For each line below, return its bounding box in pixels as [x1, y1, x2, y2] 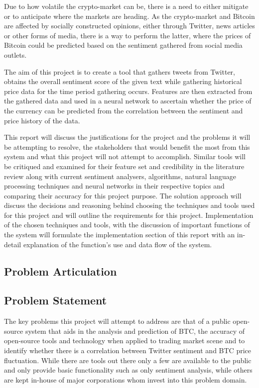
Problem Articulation [4, 263, 117, 279]
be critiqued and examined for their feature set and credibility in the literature [4, 161, 245, 171]
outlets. [4, 49, 27, 60]
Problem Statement [4, 292, 107, 308]
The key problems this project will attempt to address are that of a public [4, 316, 231, 326]
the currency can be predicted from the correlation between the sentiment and [4, 105, 243, 115]
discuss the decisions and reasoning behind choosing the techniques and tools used [4, 200, 255, 210]
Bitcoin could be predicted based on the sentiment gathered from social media [4, 40, 243, 50]
